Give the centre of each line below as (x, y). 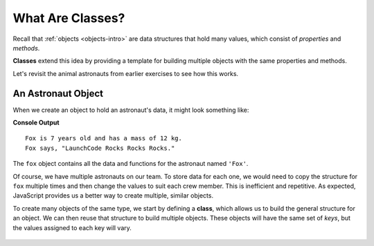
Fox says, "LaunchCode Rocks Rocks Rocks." (100, 148)
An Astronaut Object (58, 93)
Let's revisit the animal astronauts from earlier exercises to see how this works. (126, 73)
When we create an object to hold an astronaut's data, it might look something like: (131, 110)
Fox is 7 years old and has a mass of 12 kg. (104, 139)
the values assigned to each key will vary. (72, 227)
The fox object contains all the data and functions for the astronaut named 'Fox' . (131, 164)
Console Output (36, 123)
